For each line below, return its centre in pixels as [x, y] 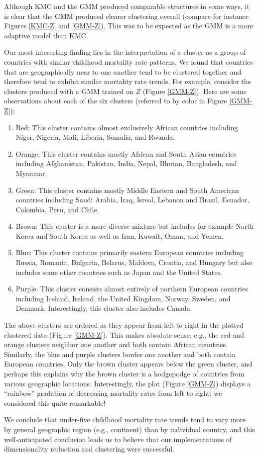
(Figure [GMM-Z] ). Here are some [194, 91]
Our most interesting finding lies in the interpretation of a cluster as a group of [125, 52]
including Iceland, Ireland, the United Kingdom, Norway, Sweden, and [123, 298]
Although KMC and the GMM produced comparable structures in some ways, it [127, 6]
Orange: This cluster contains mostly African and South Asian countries [126, 153]
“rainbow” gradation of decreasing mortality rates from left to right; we [113, 393]
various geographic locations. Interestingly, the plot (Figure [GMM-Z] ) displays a [128, 383]
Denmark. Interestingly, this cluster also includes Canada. [104, 308]
